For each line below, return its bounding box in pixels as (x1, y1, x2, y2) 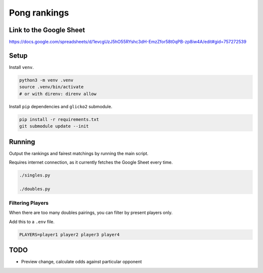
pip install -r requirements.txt (19, 117, 99, 122)
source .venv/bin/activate (19, 84, 84, 90)
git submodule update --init (19, 123, 89, 129)
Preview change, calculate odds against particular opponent (21, 259, 142, 265)
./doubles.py (19, 186, 51, 192)
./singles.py (19, 172, 51, 178)
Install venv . (9, 64, 34, 70)
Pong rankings (9, 7, 69, 18)
